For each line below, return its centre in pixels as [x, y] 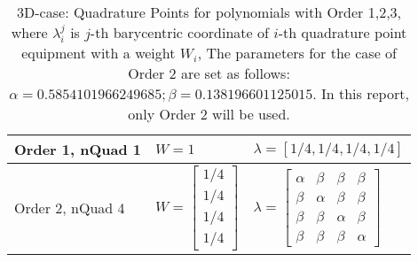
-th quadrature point [343, 32]
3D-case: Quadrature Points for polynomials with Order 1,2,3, [209, 12]
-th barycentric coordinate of [179, 32]
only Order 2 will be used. [209, 114]
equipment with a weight [99, 53]
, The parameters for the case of [297, 53]
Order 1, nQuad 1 [78, 150]
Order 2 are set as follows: [209, 73]
